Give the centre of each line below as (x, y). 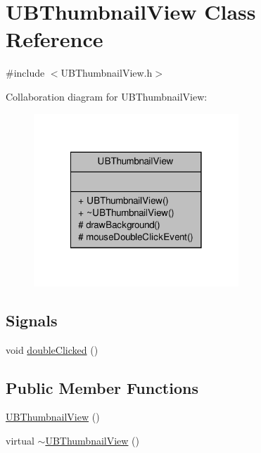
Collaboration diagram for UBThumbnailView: (107, 96)
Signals (32, 320)
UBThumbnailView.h (107, 73)
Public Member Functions (102, 387)
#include (25, 73)
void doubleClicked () (52, 349)
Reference (55, 39)
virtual (20, 440)
